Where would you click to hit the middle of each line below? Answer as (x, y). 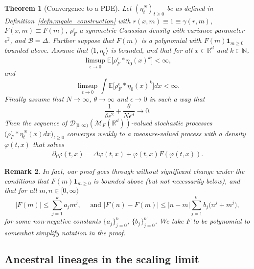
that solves (48, 144)
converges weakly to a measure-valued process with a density (156, 133)
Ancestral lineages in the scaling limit (102, 259)
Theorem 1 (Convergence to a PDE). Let (68, 8)
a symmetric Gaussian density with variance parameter (162, 30)
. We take (169, 221)
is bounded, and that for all (151, 50)
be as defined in (190, 8)
